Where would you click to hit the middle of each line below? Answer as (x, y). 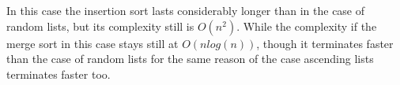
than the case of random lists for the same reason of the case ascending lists (190, 59)
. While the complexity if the (307, 26)
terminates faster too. (58, 74)
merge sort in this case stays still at (92, 43)
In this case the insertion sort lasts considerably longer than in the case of (186, 10)
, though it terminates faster (325, 43)
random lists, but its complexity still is (100, 26)
